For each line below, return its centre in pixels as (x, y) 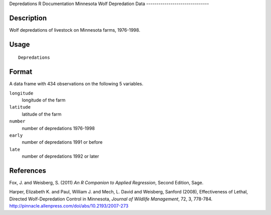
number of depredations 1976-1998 (58, 128)
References (28, 171)
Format (21, 72)
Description (28, 18)
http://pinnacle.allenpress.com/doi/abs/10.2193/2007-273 (69, 206)
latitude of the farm (42, 114)
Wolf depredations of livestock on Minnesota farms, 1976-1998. (75, 30)
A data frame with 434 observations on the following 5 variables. (76, 84)
